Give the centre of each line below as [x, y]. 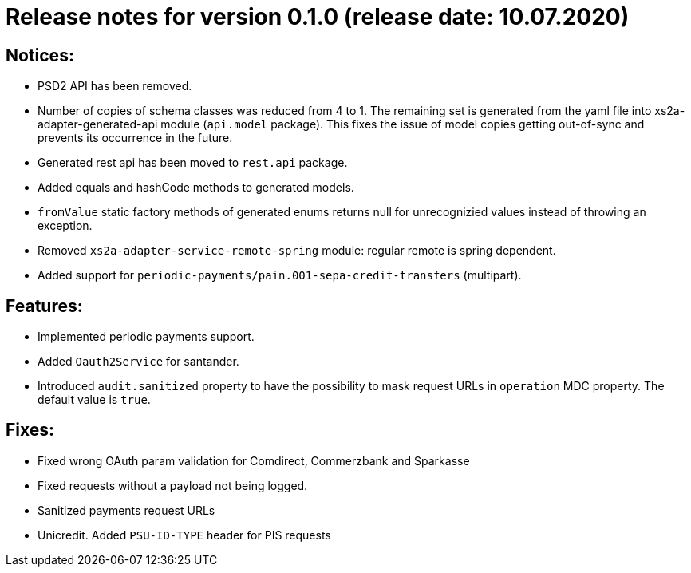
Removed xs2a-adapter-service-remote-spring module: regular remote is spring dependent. [297, 251]
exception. [65, 226]
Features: [44, 306]
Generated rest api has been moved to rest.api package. [193, 163]
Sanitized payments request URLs [126, 510]
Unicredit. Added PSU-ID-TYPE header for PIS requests [184, 535]
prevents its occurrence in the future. [135, 138]
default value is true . [94, 400]
